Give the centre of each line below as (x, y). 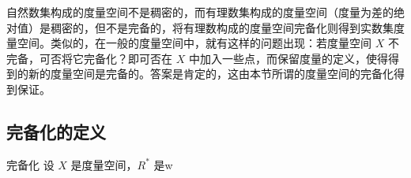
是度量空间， (104, 164)
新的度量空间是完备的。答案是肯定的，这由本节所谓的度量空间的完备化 (211, 74)
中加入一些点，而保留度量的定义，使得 (288, 58)
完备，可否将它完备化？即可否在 (89, 58)
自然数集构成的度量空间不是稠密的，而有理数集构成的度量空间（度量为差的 (200, 12)
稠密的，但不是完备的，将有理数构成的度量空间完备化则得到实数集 (222, 27)
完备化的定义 (56, 131)
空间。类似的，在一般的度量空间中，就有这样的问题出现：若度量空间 (194, 43)
